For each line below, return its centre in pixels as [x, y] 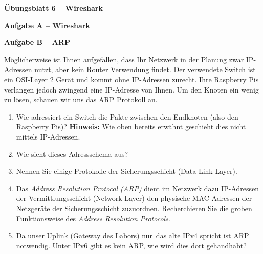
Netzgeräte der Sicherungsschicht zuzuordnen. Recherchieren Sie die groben [134, 208]
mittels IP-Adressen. [48, 136]
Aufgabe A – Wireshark [47, 25]
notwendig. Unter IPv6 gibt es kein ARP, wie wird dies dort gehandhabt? [131, 245]
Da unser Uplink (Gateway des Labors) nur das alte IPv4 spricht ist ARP [133, 235]
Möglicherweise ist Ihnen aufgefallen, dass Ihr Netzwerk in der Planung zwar [124, 59]
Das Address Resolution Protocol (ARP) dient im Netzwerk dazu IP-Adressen [138, 188]
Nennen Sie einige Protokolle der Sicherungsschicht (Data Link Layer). [127, 171]
